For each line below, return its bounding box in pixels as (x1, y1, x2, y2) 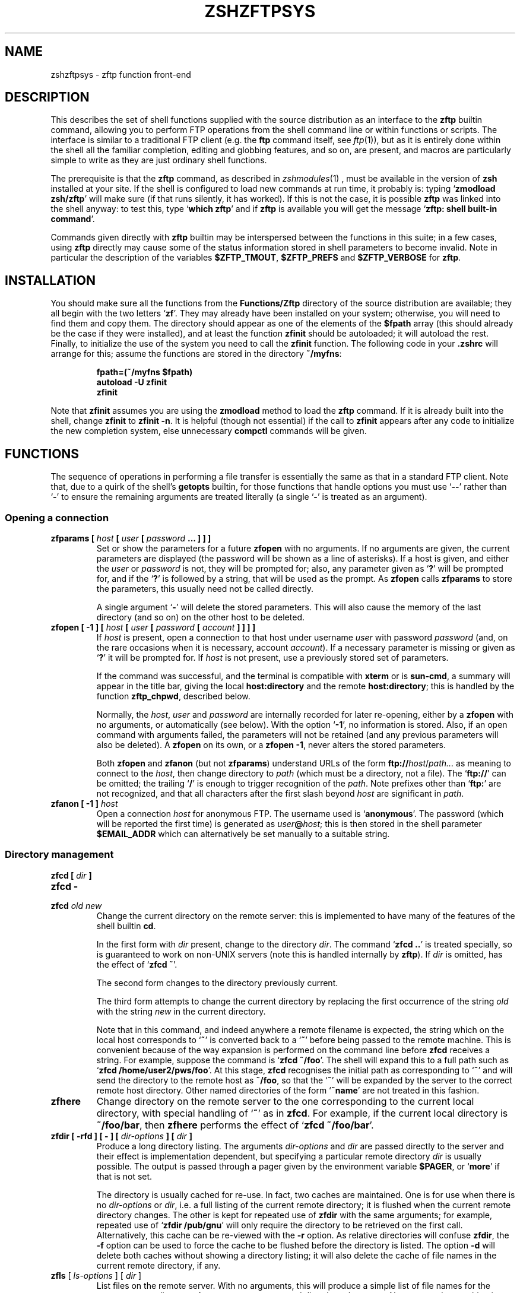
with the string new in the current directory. (96, 1006, 266, 1016)
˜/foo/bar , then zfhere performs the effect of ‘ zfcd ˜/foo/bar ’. (96, 1118, 374, 1131)
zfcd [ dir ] (50, 870, 92, 880)
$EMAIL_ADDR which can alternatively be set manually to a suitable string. (96, 828, 390, 839)
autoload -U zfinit (96, 377, 167, 388)
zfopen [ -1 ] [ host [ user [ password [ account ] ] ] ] (50, 622, 256, 632)
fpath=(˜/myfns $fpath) (96, 367, 193, 378)
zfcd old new (50, 900, 102, 911)
